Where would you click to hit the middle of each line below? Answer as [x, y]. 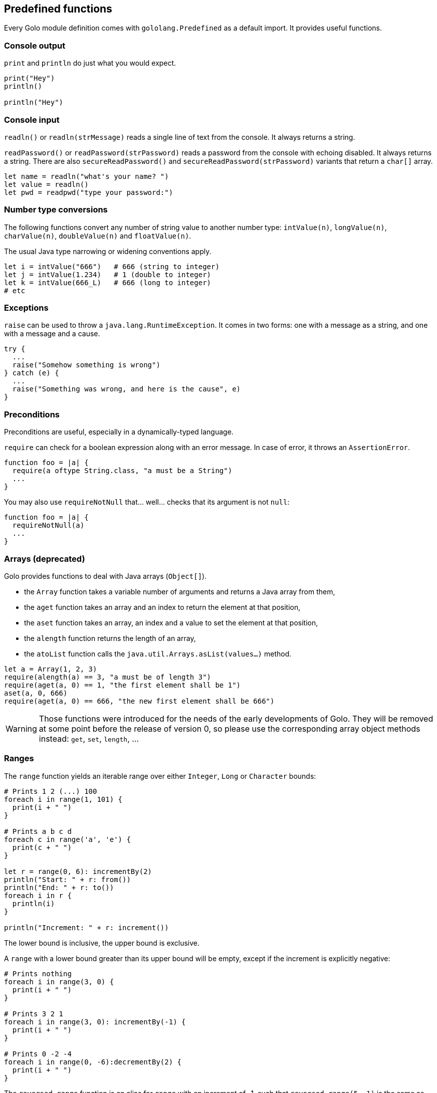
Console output [35, 45]
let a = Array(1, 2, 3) [51, 669]
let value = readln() [46, 184]
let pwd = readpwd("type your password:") [89, 192]
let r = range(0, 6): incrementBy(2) [78, 871]
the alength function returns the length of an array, [110, 638]
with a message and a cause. [52, 334]
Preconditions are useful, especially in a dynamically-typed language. [119, 432]
